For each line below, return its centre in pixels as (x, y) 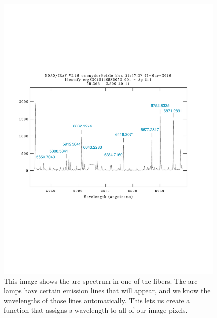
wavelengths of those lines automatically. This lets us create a (97, 300)
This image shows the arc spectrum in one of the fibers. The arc (101, 281)
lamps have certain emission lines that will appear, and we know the (107, 291)
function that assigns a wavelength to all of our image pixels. (96, 310)
